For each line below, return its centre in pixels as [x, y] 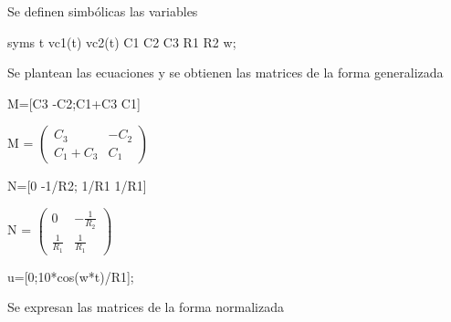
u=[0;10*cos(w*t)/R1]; [71, 276]
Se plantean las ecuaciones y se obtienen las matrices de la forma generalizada [225, 73]
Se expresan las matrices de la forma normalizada [146, 307]
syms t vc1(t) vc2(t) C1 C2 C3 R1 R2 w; [122, 42]
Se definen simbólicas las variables [103, 11]
